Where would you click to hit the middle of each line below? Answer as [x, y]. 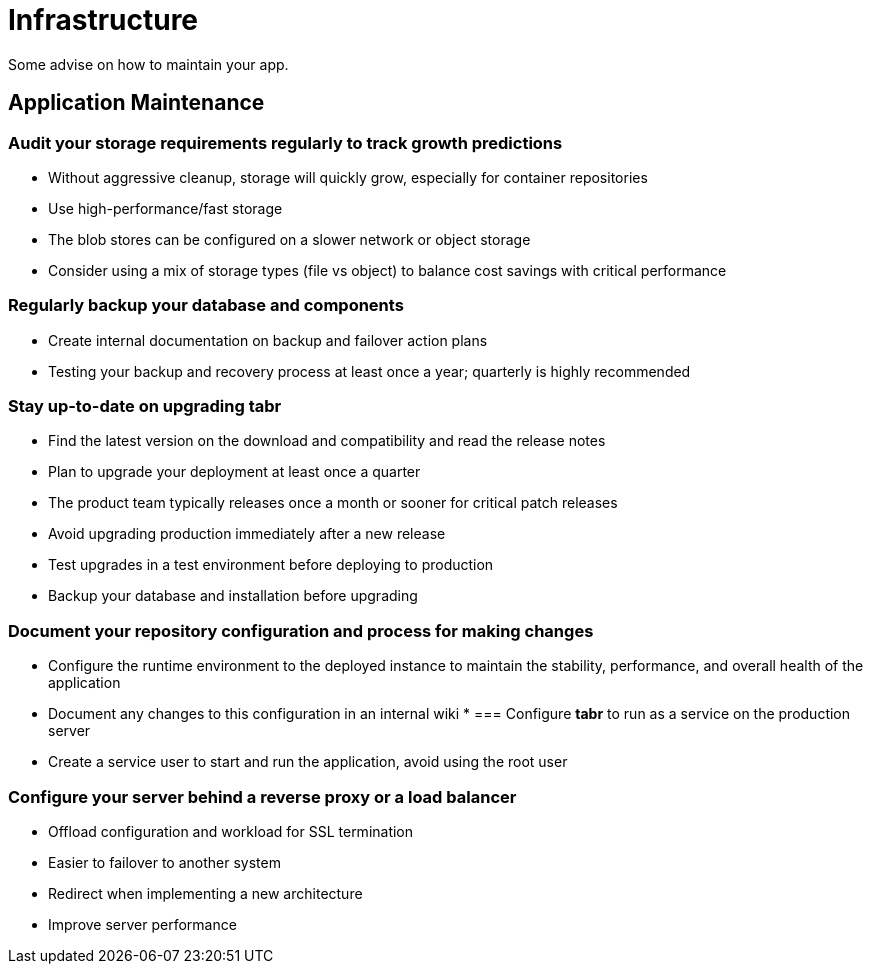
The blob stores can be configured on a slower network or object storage [289, 239]
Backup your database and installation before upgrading [233, 596]
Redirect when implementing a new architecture [205, 893]
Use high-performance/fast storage [165, 208]
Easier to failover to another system [164, 862]
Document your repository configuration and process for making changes [301, 630]
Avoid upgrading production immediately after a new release [247, 534]
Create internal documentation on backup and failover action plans [268, 340]
